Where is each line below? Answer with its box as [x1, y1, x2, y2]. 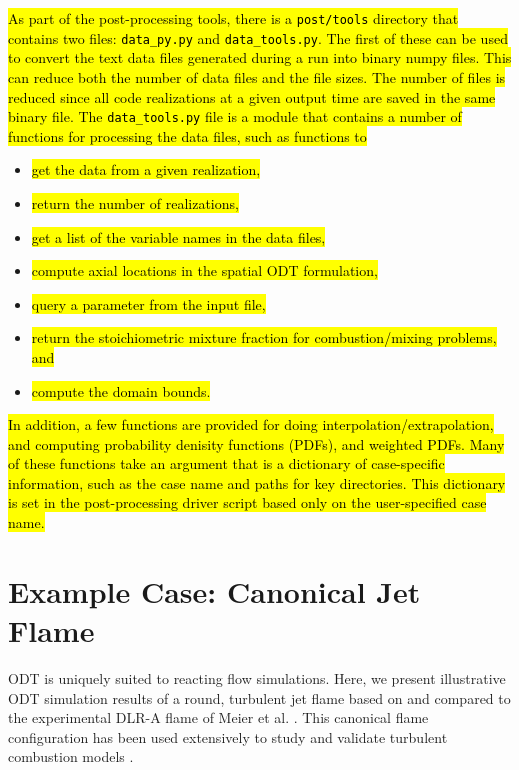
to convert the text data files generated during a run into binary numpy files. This [8, 47, 512, 68]
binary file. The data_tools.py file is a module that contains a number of [8, 106, 462, 127]
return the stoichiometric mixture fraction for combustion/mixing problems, [31, 327, 497, 348]
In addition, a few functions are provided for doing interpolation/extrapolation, [8, 414, 494, 435]
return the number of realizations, [31, 192, 239, 213]
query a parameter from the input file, [31, 293, 266, 314]
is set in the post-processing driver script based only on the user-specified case [8, 492, 487, 513]
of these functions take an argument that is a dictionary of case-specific [8, 453, 445, 474]
